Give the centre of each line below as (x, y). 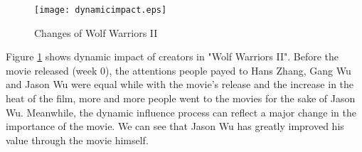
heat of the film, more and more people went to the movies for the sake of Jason (181, 98)
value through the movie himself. (77, 140)
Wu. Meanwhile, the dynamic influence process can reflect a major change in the (181, 112)
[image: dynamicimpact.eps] (101, 10)
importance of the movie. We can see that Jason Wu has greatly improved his (175, 126)
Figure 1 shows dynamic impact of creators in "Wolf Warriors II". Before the (172, 56)
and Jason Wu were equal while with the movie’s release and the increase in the (180, 84)
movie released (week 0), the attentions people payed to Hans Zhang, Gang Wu (179, 70)
